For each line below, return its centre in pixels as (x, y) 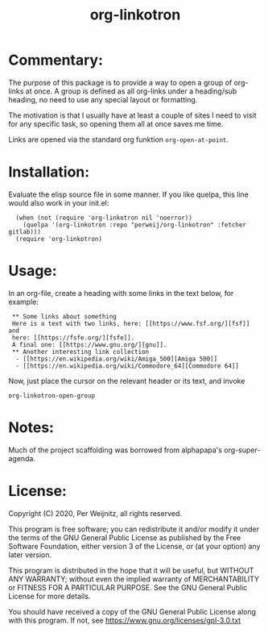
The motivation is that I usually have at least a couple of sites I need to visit (132, 115)
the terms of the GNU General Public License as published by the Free (125, 537)
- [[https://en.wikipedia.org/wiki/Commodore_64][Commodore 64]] (128, 366)
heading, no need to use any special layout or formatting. (103, 99)
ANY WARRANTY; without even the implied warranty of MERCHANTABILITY (134, 579)
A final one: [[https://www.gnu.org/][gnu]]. (89, 344)
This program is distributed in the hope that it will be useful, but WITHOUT (131, 570)
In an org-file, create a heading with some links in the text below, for (121, 293)
